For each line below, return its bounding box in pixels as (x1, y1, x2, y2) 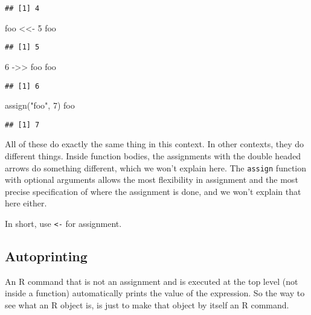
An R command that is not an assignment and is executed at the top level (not (5, 275, 298, 287)
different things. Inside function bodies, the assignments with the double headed (5, 150, 301, 162)
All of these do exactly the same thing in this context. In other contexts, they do (5, 138, 304, 150)
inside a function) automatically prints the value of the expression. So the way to (5, 287, 305, 299)
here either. (5, 197, 47, 209)
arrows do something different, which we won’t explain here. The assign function (5, 161, 307, 174)
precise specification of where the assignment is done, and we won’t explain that (5, 185, 301, 197)
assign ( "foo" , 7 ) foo (5, 99, 75, 112)
